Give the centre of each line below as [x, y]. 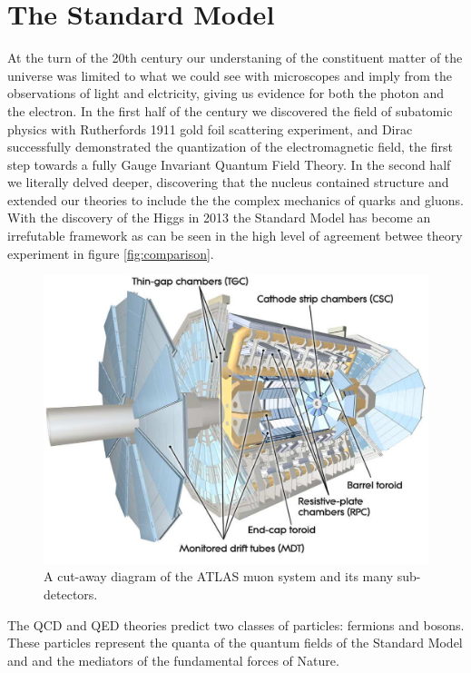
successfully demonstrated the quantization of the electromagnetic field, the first [230, 147]
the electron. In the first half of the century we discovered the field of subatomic [230, 110]
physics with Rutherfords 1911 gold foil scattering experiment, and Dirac [210, 129]
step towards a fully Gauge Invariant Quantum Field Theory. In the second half [229, 164]
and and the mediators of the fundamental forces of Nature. [173, 660]
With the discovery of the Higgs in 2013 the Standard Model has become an [219, 218]
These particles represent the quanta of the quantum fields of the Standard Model [235, 643]
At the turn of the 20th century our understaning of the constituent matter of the [235, 58]
